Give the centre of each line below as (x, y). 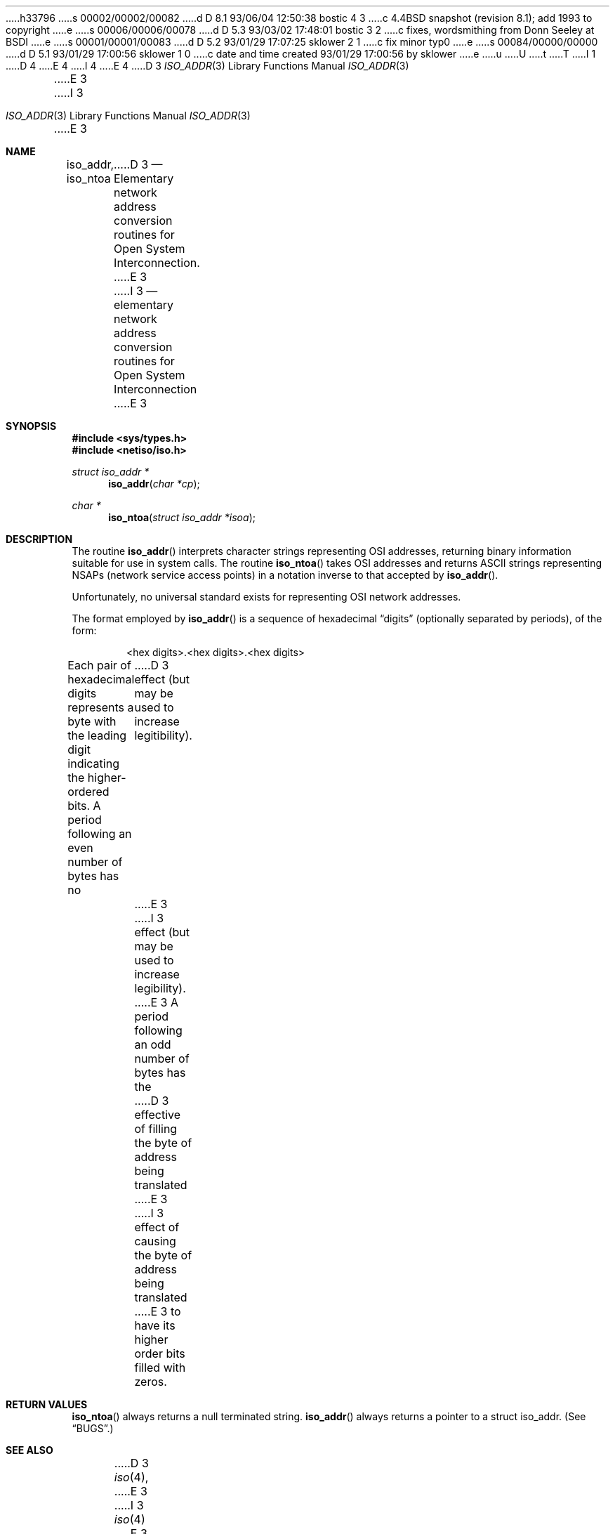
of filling (156, 1129)
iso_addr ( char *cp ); (154, 484)
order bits (160, 1353)
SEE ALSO (29, 1450)
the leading (97, 735)
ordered (88, 792)
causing (155, 1241)
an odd (153, 1044)
